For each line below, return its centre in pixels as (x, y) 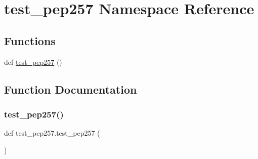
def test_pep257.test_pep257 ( (52, 133)
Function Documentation (71, 89)
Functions (30, 40)
